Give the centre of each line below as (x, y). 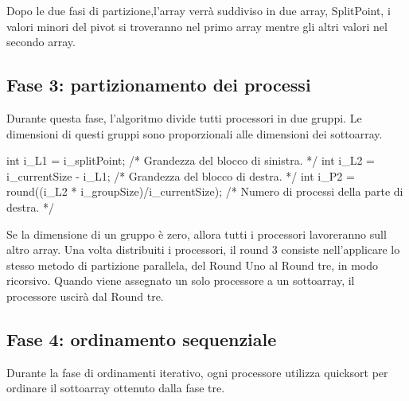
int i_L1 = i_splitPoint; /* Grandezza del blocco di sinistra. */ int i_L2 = (191, 160)
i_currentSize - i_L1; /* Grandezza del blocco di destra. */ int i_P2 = (181, 175)
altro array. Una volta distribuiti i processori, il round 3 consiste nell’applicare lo (203, 249)
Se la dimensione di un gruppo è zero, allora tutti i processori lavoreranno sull (197, 234)
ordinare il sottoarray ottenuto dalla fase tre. (116, 388)
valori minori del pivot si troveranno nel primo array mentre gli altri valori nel (197, 26)
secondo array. (41, 42)
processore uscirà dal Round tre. (85, 296)
